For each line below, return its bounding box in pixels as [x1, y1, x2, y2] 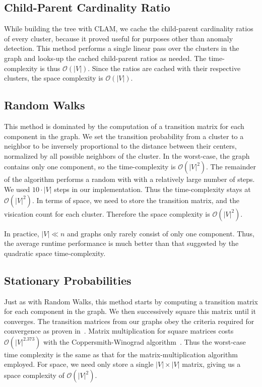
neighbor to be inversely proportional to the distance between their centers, [4, 141, 237, 151]
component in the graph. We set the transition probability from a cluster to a [4, 131, 244, 141]
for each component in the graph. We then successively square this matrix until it [4, 306, 256, 316]
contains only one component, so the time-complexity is [4, 161, 176, 172]
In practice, [4, 228, 39, 238]
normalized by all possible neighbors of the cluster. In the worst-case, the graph [4, 150, 250, 161]
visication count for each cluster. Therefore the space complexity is [4, 208, 210, 219]
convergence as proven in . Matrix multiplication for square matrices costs [4, 326, 234, 336]
